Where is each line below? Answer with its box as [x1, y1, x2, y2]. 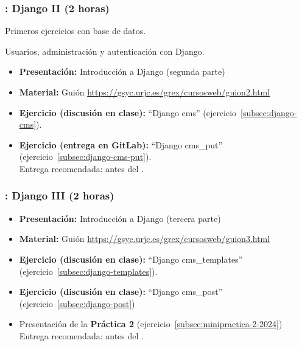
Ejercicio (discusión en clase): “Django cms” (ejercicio [19, 106, 237, 119]
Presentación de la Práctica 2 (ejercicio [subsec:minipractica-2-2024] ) [19, 317, 283, 330]
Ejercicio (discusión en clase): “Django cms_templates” [19, 252, 243, 265]
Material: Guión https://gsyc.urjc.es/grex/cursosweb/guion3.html [19, 232, 270, 245]
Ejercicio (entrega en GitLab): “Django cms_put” [19, 138, 223, 151]
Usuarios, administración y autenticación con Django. [5, 44, 205, 57]
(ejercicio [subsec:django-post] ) [19, 297, 135, 310]
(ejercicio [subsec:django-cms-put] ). [19, 150, 152, 163]
